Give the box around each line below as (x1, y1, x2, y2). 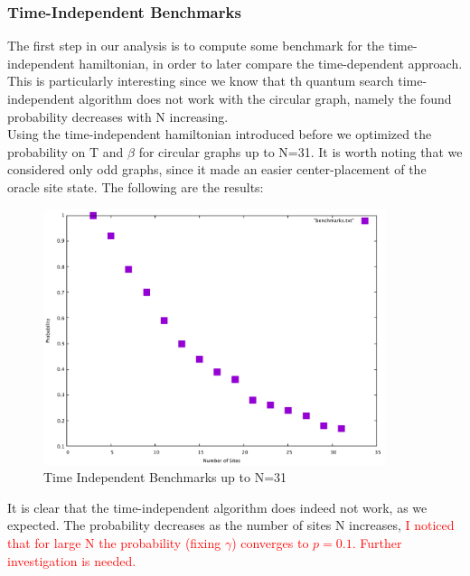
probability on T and (7, 142, 124, 161)
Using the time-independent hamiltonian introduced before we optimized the (7, 125, 432, 144)
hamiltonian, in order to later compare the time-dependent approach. (79, 53, 463, 72)
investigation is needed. (7, 551, 136, 570)
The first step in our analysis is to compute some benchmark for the (7, 36, 385, 55)
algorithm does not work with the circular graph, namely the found (79, 89, 452, 107)
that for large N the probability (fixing (7, 534, 221, 553)
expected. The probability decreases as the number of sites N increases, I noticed (7, 516, 455, 534)
